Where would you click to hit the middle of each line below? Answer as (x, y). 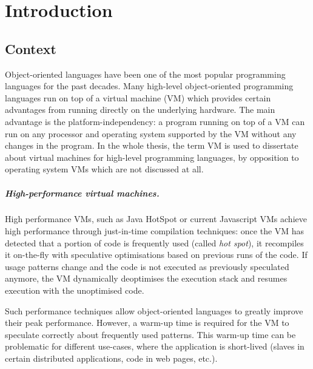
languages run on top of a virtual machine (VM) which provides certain (138, 97)
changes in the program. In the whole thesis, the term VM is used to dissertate (152, 145)
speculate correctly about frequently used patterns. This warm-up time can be (150, 334)
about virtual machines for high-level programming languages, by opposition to (152, 157)
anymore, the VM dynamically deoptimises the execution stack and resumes (146, 278)
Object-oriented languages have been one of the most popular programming (145, 74)
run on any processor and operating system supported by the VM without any (151, 133)
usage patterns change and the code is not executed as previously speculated (147, 266)
